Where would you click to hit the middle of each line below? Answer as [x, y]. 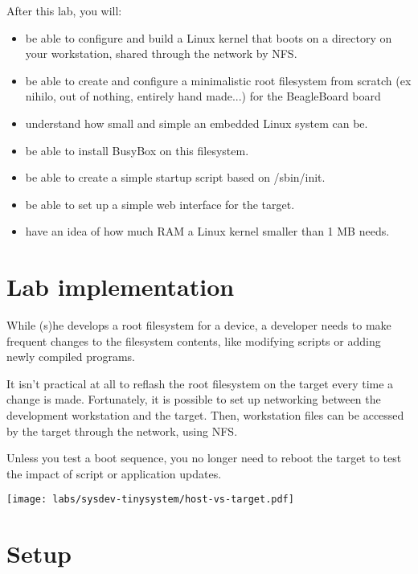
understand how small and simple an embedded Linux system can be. [197, 123]
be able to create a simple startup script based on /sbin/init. [175, 177]
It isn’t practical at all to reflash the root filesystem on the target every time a [200, 383]
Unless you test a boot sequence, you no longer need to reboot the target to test [204, 458]
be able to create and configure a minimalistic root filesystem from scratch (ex [218, 80]
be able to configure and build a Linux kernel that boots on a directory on [209, 37]
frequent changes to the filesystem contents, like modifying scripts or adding [194, 340]
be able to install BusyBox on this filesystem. [137, 150]
